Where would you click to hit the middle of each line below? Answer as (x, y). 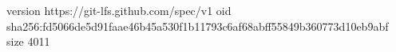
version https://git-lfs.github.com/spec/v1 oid (119, 10)
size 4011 (28, 41)
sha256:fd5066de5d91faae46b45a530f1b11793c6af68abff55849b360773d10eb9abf (198, 26)
